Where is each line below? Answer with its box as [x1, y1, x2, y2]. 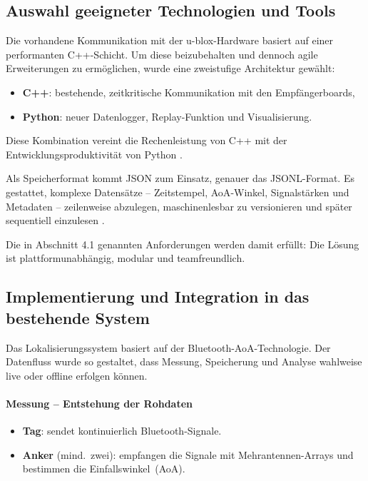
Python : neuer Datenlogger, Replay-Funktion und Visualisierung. [22, 108, 312, 123]
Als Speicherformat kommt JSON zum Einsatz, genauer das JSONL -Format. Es [6, 171, 354, 186]
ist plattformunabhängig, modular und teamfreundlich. [6, 250, 245, 265]
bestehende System [6, 306, 150, 328]
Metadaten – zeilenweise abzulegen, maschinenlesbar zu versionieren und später [6, 198, 352, 213]
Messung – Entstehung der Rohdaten [6, 395, 193, 410]
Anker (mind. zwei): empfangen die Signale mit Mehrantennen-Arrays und [22, 447, 354, 462]
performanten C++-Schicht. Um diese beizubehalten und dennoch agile [6, 46, 318, 61]
